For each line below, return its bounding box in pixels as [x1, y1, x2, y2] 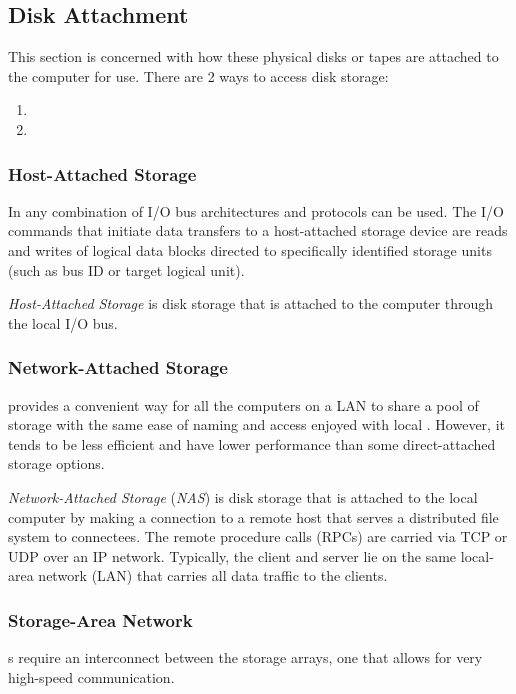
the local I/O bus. [8, 312, 118, 333]
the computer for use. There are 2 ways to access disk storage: [8, 65, 389, 86]
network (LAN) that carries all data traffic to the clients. [38, 565, 388, 586]
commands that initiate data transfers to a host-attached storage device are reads [8, 220, 508, 241]
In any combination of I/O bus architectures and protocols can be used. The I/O [8, 200, 504, 221]
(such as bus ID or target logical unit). [8, 259, 245, 280]
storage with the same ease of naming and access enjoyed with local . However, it [8, 414, 505, 435]
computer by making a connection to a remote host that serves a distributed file [8, 506, 499, 527]
